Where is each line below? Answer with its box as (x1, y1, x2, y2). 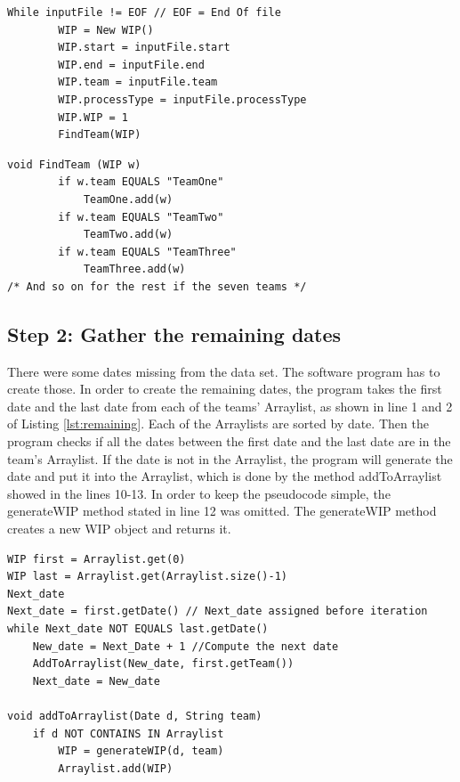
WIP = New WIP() (58, 23, 154, 37)
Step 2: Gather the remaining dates (7, 320, 342, 347)
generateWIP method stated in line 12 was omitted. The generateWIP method (7, 501, 437, 520)
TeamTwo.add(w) (83, 228, 174, 241)
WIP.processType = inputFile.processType (58, 93, 307, 106)
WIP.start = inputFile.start (58, 41, 230, 54)
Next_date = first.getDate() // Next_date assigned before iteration (7, 605, 428, 618)
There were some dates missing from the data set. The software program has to (7, 362, 440, 380)
